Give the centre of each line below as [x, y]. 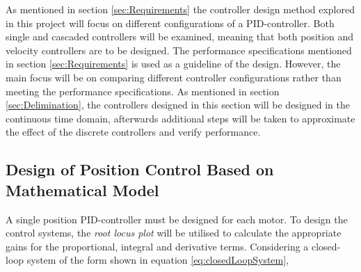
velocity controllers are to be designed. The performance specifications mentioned [179, 50]
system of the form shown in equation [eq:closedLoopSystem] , [158, 260]
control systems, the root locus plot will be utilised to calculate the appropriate [174, 233]
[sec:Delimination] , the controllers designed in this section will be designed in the [178, 105]
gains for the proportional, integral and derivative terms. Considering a [157, 246]
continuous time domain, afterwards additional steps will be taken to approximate [180, 118]
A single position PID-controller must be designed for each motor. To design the [177, 219]
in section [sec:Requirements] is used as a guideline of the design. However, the [173, 64]
